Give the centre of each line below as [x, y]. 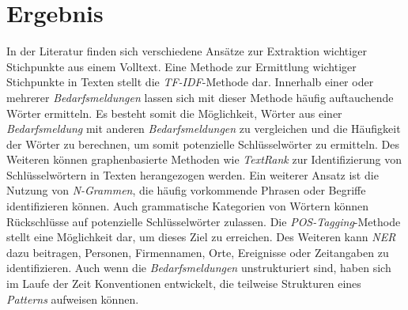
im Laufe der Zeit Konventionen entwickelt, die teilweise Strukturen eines [184, 284]
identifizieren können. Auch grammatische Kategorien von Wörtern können [188, 206]
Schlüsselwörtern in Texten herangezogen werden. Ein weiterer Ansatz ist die [193, 174]
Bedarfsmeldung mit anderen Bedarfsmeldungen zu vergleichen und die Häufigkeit [204, 129]
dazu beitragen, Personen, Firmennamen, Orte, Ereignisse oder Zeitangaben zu [198, 252]
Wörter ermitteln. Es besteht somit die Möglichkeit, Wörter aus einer [174, 113]
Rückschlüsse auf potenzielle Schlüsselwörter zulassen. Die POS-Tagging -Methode [204, 221]
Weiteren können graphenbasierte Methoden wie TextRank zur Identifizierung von [204, 159]
